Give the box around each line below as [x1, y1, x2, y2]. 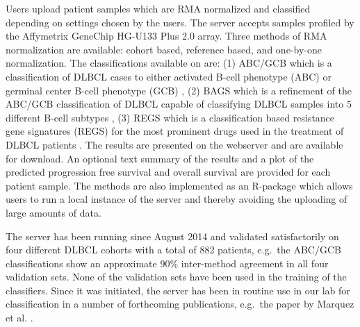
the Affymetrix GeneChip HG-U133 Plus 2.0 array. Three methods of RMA [6, 28, 327, 43]
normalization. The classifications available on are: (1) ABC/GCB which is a [6, 56, 332, 70]
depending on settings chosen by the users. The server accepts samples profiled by [6, 15, 354, 29]
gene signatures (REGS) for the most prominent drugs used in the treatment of [6, 124, 344, 138]
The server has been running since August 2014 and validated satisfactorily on [6, 228, 339, 243]
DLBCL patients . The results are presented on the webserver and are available [6, 137, 343, 151]
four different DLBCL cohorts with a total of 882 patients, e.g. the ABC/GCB [6, 242, 341, 257]
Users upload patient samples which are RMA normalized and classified [6, 1, 311, 15]
